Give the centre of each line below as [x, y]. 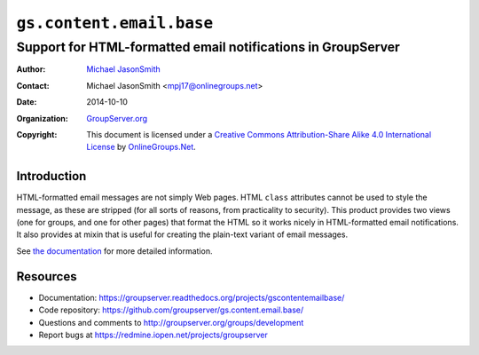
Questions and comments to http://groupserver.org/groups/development [171, 322]
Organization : [42, 118]
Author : [31, 69]
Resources [47, 276]
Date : [27, 102]
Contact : [33, 85]
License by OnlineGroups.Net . [141, 147]
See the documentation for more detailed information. [114, 251]
